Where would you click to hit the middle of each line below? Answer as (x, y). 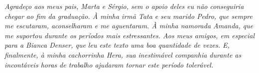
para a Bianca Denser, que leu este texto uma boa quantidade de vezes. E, (117, 45)
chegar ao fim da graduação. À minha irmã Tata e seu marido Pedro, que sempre (129, 16)
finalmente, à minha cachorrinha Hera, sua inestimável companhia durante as (123, 54)
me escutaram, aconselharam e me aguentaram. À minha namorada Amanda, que (129, 26)
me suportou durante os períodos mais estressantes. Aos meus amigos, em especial (130, 35)
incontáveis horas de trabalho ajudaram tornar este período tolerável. (109, 64)
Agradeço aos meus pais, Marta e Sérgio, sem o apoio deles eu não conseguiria (124, 6)
